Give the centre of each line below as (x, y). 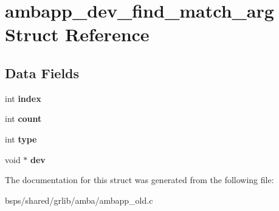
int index (23, 98)
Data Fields (42, 72)
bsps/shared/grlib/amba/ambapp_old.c (79, 200)
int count (23, 119)
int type (21, 139)
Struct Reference (77, 34)
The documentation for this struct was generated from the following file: (139, 180)
